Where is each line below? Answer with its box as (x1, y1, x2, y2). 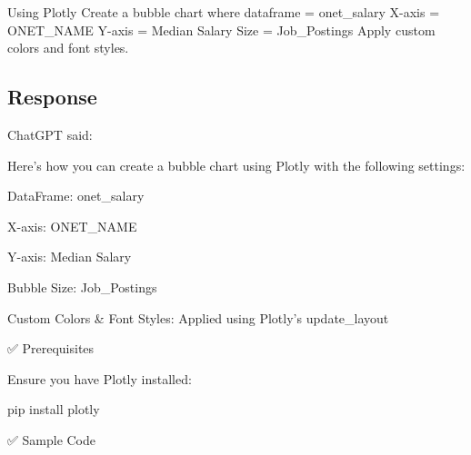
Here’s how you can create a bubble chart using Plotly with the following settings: (7, 155, 466, 174)
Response (7, 83, 97, 111)
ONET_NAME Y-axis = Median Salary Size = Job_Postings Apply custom (7, 20, 436, 39)
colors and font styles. (7, 38, 129, 57)
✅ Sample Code (7, 430, 96, 449)
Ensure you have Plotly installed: (7, 369, 192, 388)
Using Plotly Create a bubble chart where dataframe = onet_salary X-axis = (7, 3, 440, 21)
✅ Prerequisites (7, 339, 95, 358)
